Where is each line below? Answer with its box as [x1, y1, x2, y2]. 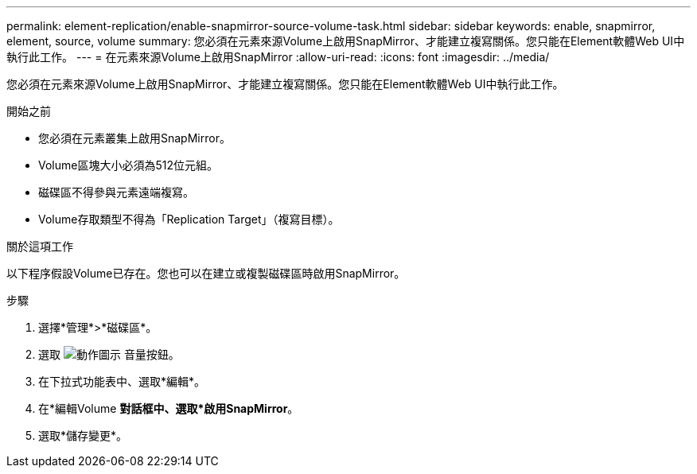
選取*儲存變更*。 [38, 429, 128, 442]
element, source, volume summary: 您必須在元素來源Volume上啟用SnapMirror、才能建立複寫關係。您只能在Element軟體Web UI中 [6, 34, 685, 48]
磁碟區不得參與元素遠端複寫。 [38, 185, 194, 199]
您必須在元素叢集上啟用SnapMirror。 [38, 131, 231, 145]
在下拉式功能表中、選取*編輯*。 [38, 375, 206, 388]
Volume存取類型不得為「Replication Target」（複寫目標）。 [38, 212, 340, 226]
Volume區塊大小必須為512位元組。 [38, 158, 218, 172]
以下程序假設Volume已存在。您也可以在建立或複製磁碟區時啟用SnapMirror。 [6, 266, 406, 280]
